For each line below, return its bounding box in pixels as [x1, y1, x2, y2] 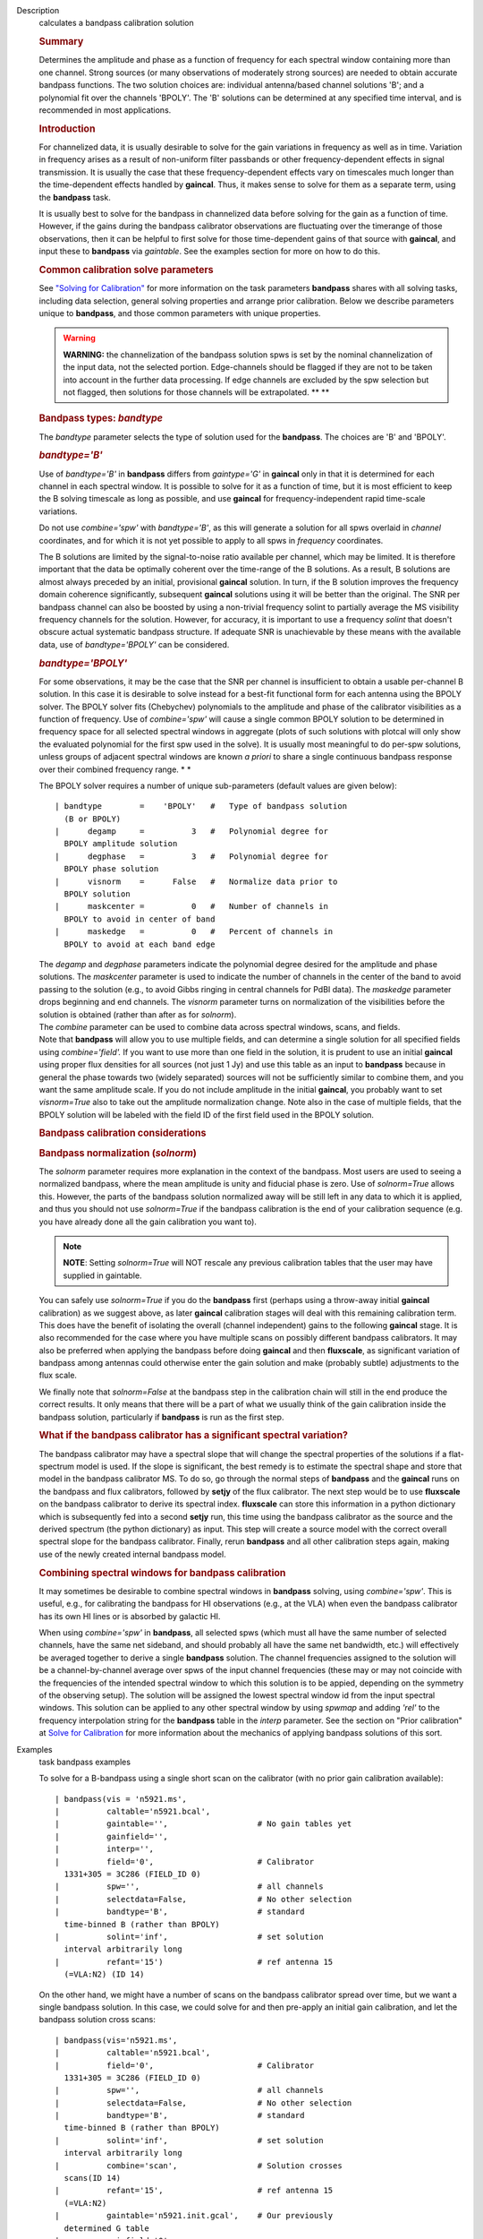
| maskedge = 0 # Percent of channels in [55, 927, 334, 937]
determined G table [64, 2223, 149, 2234]
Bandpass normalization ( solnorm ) [38, 1146, 197, 1159]
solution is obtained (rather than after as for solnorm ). [38, 1008, 237, 1020]
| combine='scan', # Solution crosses [55, 2160, 343, 2171]
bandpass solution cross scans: [38, 2014, 156, 2025]
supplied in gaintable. [63, 1270, 142, 1281]
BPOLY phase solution [64, 864, 159, 874]
